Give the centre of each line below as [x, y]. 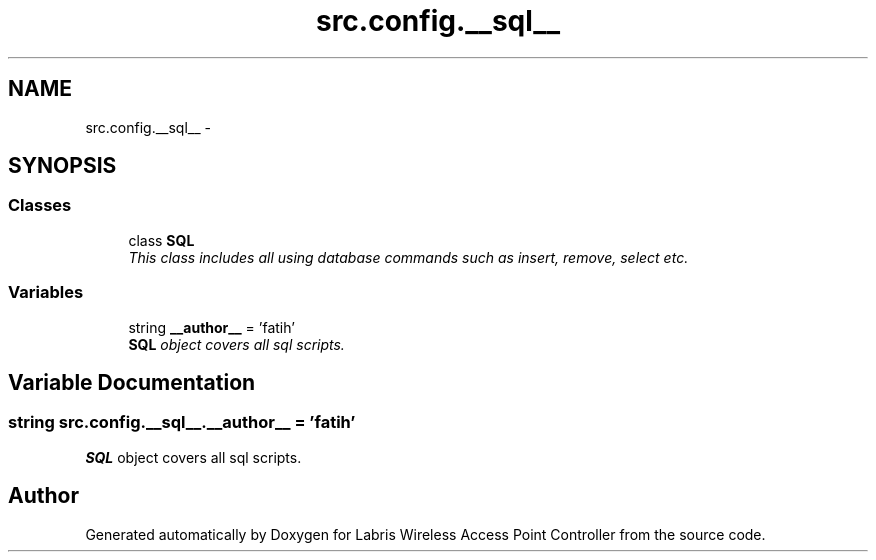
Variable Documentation [132, 382]
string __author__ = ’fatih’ [211, 327]
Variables [46, 292]
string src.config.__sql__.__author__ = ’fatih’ [182, 422]
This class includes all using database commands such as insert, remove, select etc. [408, 257]
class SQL [161, 240]
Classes [40, 205]
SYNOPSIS [62, 166]
